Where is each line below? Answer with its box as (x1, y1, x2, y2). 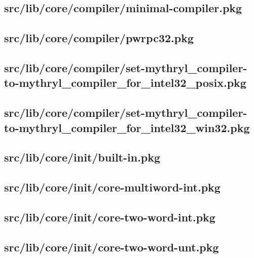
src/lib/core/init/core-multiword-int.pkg (4, 179, 221, 195)
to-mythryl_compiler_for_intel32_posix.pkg (4, 75, 246, 90)
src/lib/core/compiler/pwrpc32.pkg (4, 30, 194, 46)
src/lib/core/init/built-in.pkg (4, 149, 161, 165)
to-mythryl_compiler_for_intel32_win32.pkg (4, 119, 250, 135)
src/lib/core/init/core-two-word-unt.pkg (4, 239, 219, 254)
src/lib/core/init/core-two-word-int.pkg (4, 209, 215, 224)
